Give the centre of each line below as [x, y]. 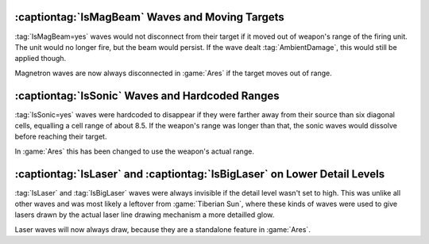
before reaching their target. [61, 137]
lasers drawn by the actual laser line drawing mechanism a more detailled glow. [145, 215]
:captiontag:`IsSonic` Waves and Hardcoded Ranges [147, 95]
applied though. [41, 59]
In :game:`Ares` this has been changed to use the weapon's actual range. [134, 151]
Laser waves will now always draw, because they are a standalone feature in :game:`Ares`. [163, 229]
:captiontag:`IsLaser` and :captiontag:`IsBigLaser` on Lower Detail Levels [200, 174]
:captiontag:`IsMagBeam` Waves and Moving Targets [150, 17]
